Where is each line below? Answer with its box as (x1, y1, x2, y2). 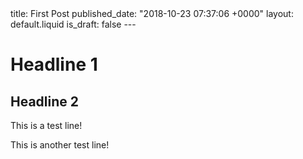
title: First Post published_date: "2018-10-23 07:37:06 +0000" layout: (10, 8, 294, 19)
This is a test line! (10, 120, 83, 131)
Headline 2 (10, 93, 79, 110)
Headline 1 (10, 53, 98, 76)
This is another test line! (10, 139, 110, 151)
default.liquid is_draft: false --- (10, 18, 137, 30)
